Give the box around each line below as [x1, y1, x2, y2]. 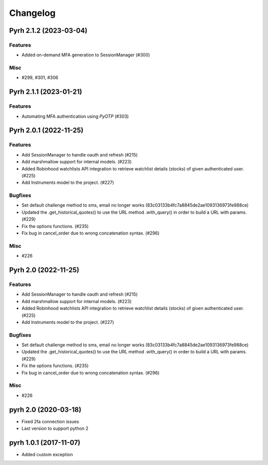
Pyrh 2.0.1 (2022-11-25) [9, 126, 84, 135]
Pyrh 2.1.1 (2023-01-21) [9, 87, 82, 96]
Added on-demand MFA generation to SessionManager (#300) [21, 52, 150, 58]
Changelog [9, 7, 56, 18]
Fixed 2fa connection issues [21, 418, 79, 424]
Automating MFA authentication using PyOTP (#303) [21, 113, 129, 119]
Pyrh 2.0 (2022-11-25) [9, 266, 79, 274]
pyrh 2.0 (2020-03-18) [9, 405, 81, 414]
